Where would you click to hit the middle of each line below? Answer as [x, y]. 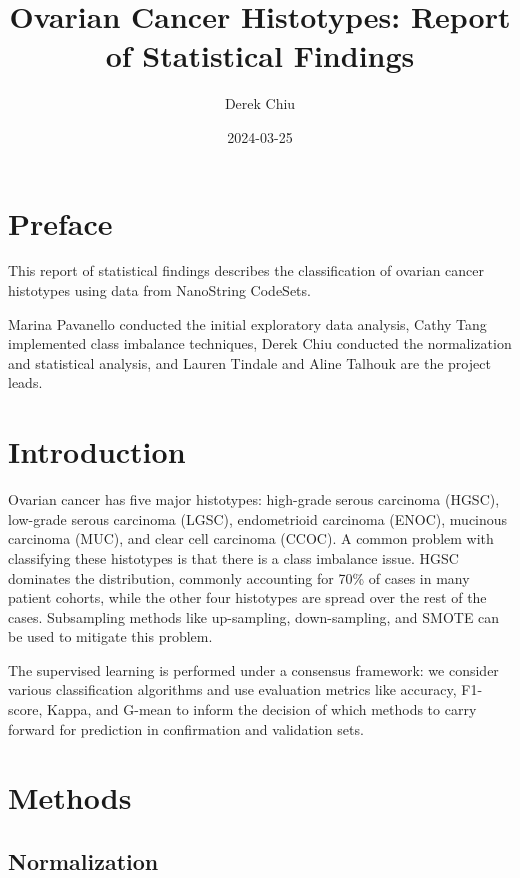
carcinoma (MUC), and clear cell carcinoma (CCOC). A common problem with [251, 538]
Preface [60, 222]
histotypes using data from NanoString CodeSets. [159, 290]
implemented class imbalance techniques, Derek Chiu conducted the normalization [260, 343]
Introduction [97, 451]
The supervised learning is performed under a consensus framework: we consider [253, 669]
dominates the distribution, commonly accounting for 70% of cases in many [239, 577]
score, [25, 709]
